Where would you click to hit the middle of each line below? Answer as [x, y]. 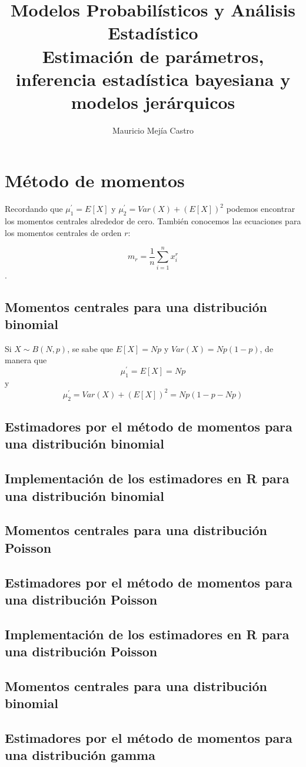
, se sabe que [90, 348]
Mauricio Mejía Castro [153, 130]
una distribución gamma [80, 755]
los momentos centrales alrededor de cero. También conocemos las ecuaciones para [153, 221]
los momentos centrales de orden [63, 232]
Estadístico [153, 33]
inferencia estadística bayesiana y [153, 79]
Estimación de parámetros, [153, 56]
